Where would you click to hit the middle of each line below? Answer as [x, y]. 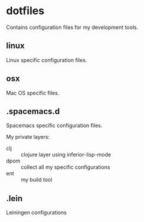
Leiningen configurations [36, 213]
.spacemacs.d [33, 111]
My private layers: [28, 137]
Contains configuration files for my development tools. [72, 27]
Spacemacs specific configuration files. [54, 126]
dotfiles [25, 11]
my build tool [37, 180]
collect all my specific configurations [66, 167]
